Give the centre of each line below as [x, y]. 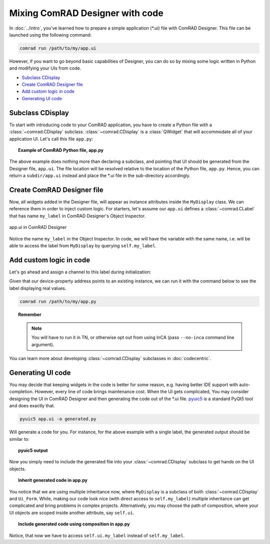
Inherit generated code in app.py [53, 480]
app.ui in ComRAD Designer [38, 227]
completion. [21, 392]
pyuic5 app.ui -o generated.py [58, 419]
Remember [30, 314]
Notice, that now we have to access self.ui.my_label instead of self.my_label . [97, 535]
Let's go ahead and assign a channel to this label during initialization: [80, 272]
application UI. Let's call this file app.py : [51, 139]
